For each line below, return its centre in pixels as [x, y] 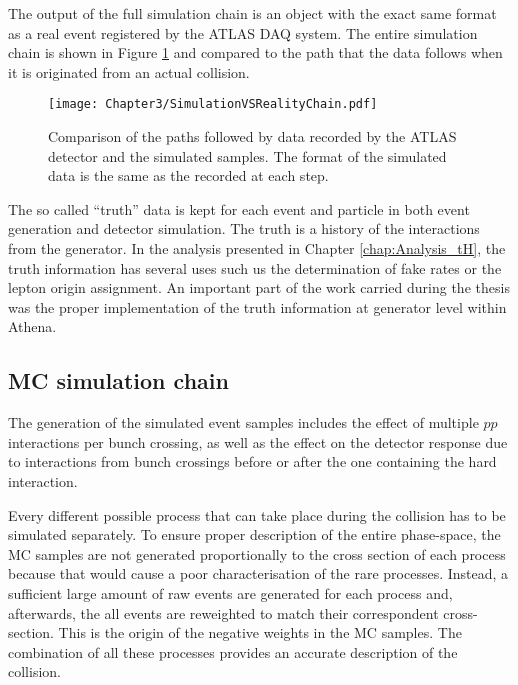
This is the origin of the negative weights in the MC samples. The [260, 632]
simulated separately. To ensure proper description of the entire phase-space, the [254, 534]
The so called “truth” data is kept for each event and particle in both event [239, 208]
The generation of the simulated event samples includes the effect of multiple [243, 422]
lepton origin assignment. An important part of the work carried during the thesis [259, 287]
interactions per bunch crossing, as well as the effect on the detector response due [258, 441]
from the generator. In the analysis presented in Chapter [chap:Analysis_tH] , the [257, 248]
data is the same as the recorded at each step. [188, 175]
